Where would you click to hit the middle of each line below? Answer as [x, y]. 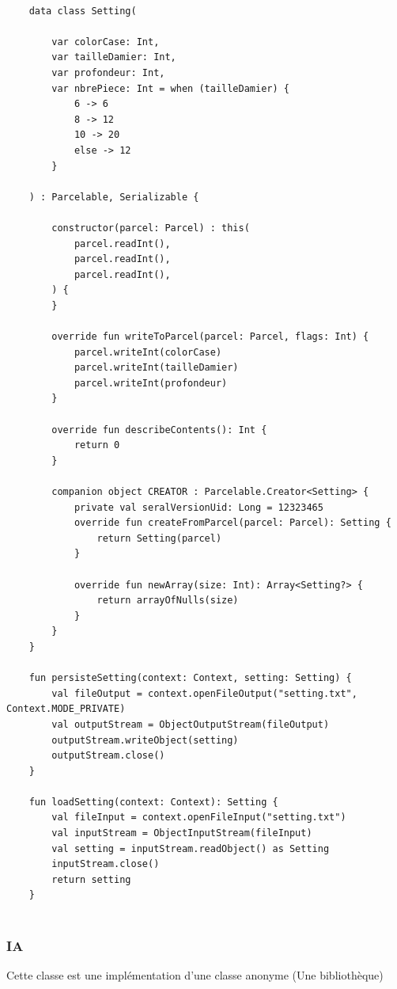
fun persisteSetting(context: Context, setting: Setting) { [190, 678]
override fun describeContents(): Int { [159, 430]
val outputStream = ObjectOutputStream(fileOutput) [191, 724]
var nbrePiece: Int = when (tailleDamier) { [170, 88]
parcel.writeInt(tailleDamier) [156, 368]
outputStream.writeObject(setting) [145, 740]
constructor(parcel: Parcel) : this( [151, 228]
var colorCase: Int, [106, 42]
